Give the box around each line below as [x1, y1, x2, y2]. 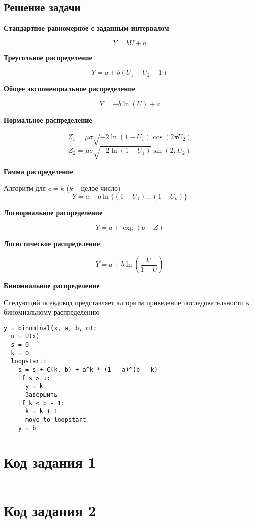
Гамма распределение [4, 166, 73, 176]
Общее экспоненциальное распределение [4, 83, 135, 94]
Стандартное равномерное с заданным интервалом [4, 23, 169, 33]
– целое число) [75, 183, 121, 193]
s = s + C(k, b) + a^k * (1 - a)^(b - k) [18, 366, 158, 374]
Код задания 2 [4, 500, 96, 520]
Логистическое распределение [4, 238, 100, 249]
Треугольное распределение [4, 52, 92, 62]
